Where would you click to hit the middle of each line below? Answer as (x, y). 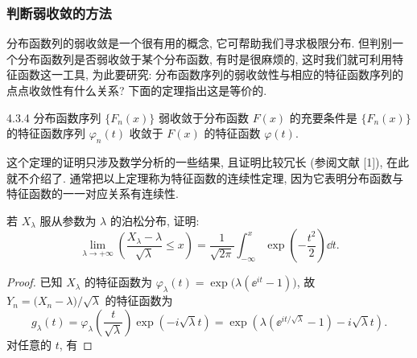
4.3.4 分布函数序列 (54, 117)
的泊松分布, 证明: (155, 220)
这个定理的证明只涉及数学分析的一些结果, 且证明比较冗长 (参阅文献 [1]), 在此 (208, 161)
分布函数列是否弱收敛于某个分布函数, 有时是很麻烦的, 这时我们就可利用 (205, 58)
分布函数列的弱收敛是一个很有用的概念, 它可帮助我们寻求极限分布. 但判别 (200, 43)
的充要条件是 (323, 117)
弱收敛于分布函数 (203, 117)
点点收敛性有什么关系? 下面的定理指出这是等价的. (137, 90)
